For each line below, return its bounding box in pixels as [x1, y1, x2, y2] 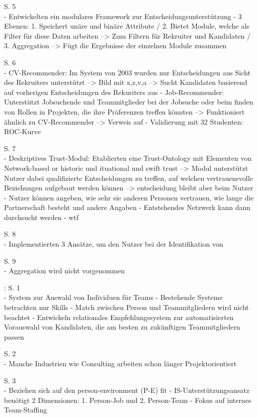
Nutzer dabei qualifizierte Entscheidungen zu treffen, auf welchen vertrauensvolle [4, 172, 253, 183]
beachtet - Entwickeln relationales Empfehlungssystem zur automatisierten [4, 311, 234, 322]
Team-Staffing [4, 404, 47, 415]
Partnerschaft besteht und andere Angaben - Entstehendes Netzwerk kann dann [4, 202, 251, 213]
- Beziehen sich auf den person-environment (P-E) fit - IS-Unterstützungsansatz [4, 385, 249, 395]
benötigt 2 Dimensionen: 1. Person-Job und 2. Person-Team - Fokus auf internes [4, 394, 251, 405]
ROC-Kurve [4, 126, 41, 137]
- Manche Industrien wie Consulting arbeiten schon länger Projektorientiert [4, 358, 237, 368]
